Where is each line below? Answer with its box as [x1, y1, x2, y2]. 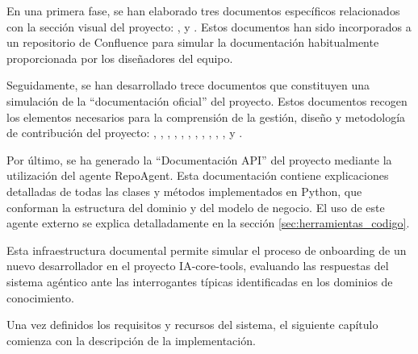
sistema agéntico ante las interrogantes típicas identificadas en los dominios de [6, 273, 393, 289]
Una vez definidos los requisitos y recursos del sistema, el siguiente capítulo [6, 316, 378, 333]
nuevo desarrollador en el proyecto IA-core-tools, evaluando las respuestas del [6, 257, 389, 274]
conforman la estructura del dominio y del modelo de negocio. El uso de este [6, 198, 385, 215]
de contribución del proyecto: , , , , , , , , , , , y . [6, 124, 243, 141]
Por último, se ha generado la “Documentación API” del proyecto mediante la [6, 151, 392, 168]
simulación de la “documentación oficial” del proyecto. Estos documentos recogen [6, 92, 408, 109]
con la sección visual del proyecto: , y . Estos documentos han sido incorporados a [6, 18, 412, 35]
